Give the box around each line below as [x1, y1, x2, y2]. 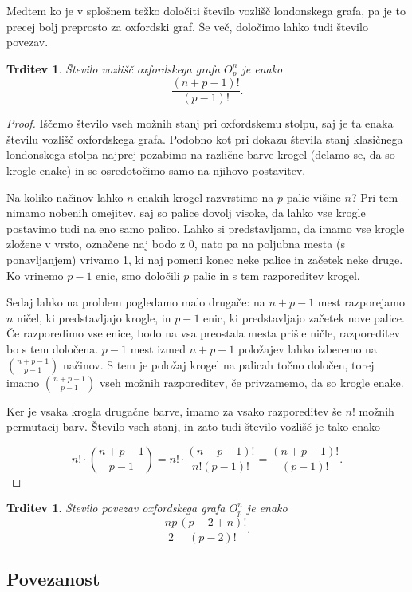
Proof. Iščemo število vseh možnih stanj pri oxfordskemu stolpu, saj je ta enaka [6, 115, 394, 132]
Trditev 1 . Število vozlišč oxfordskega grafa [6, 60, 221, 77]
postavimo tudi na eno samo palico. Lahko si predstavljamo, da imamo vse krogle [6, 219, 405, 236]
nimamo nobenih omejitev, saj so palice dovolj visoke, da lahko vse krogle [6, 204, 366, 221]
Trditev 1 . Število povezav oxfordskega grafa [6, 499, 226, 516]
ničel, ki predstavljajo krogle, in [17, 309, 171, 326]
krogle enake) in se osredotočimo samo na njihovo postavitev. [6, 162, 306, 179]
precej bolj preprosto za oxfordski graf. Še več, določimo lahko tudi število [6, 18, 368, 34]
